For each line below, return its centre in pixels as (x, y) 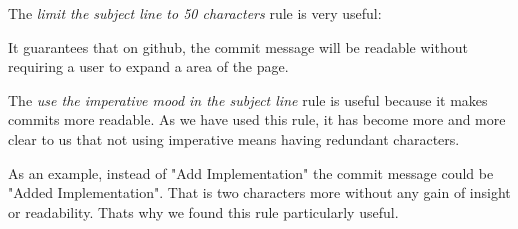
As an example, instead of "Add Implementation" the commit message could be (251, 172)
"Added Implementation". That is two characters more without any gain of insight (259, 192)
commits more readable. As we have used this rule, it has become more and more (257, 119)
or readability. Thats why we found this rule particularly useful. (203, 211)
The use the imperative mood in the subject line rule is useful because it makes (248, 99)
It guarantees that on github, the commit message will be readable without (238, 46)
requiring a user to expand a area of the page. (148, 66)
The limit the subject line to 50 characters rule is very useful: (195, 13)
